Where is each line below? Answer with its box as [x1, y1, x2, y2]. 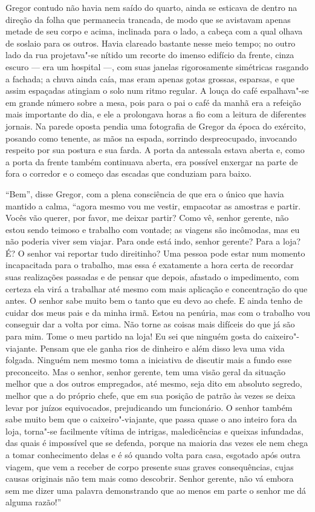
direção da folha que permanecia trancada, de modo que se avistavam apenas [5, 13, 291, 25]
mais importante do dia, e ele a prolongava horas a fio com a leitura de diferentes [5, 108, 307, 120]
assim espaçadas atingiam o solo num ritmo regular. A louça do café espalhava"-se [5, 84, 309, 97]
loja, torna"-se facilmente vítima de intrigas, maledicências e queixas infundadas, [5, 424, 304, 437]
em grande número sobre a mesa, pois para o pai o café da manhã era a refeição [5, 96, 301, 108]
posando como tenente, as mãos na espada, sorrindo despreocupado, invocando [5, 131, 297, 144]
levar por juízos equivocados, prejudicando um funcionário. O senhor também [5, 401, 293, 413]
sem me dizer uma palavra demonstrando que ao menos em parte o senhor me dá [5, 484, 307, 496]
